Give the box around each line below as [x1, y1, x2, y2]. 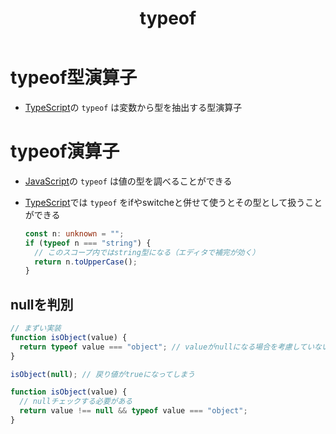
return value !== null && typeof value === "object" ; [19, 406, 248, 416]
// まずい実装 [10, 323, 62, 334]
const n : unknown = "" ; [24, 228, 125, 239]
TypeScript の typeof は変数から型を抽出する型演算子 [24, 101, 243, 113]
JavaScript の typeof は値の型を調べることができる [24, 175, 233, 187]
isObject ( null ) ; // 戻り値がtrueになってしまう [10, 369, 195, 379]
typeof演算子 [10, 140, 120, 163]
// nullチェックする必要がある [19, 397, 133, 407]
